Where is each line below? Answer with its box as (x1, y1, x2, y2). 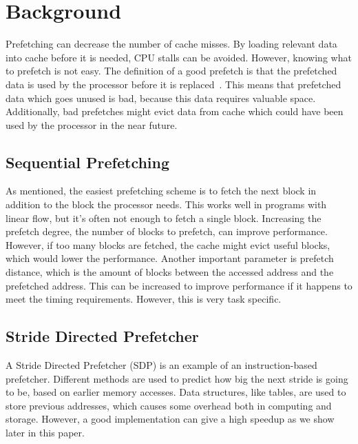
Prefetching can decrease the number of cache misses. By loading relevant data (6, 37, 337, 51)
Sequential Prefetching (6, 151, 170, 172)
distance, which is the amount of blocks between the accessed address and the (6, 265, 334, 279)
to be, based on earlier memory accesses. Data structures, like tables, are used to (6, 385, 346, 399)
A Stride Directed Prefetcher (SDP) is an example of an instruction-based (6, 358, 317, 372)
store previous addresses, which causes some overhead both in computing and (6, 398, 332, 412)
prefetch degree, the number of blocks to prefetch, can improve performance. (6, 224, 328, 239)
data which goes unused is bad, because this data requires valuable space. (6, 90, 316, 105)
